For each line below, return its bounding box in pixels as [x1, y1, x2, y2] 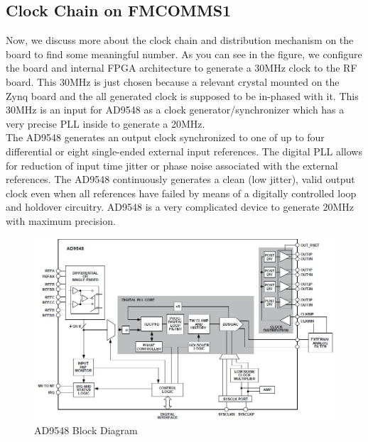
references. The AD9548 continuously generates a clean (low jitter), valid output [6, 172, 355, 187]
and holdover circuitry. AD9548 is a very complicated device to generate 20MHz [6, 199, 355, 214]
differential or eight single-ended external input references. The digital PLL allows [6, 143, 362, 158]
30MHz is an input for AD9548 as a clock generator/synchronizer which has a [6, 102, 345, 117]
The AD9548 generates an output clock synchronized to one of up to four [6, 130, 325, 145]
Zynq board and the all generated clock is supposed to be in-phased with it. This [6, 88, 359, 103]
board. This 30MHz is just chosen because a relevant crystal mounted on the [6, 74, 340, 89]
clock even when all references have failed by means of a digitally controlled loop [6, 185, 357, 200]
